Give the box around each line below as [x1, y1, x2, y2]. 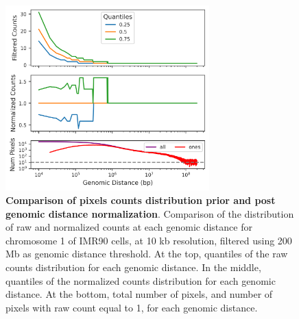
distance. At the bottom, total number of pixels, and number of [5, 287, 273, 301]
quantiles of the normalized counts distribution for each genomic [5, 273, 276, 288]
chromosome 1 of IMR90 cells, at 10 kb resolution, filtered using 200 [5, 233, 292, 247]
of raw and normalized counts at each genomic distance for [5, 220, 252, 234]
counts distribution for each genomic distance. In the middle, [5, 259, 261, 274]
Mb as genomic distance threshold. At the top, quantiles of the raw [5, 246, 288, 261]
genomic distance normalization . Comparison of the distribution [5, 206, 294, 220]
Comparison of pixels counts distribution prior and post [5, 193, 276, 207]
